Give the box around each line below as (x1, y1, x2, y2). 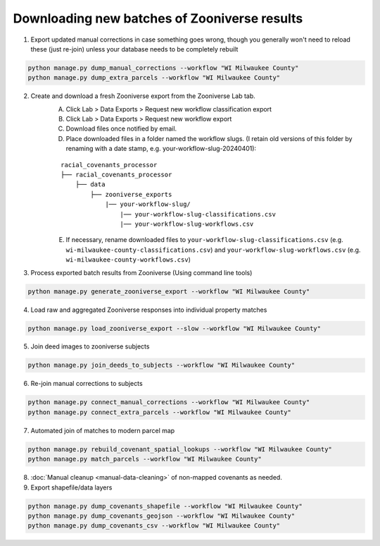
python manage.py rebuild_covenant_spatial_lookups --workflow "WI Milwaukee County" (27, 445, 332, 453)
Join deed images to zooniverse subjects (30, 342, 150, 351)
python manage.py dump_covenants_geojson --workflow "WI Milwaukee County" (27, 511, 296, 520)
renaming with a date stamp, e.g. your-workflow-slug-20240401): (65, 145, 257, 153)
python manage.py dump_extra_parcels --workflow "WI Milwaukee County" (27, 74, 281, 82)
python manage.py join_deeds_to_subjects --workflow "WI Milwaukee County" (27, 361, 296, 370)
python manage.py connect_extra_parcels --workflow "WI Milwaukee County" (27, 408, 292, 416)
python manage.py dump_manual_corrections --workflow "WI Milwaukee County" (27, 63, 299, 72)
